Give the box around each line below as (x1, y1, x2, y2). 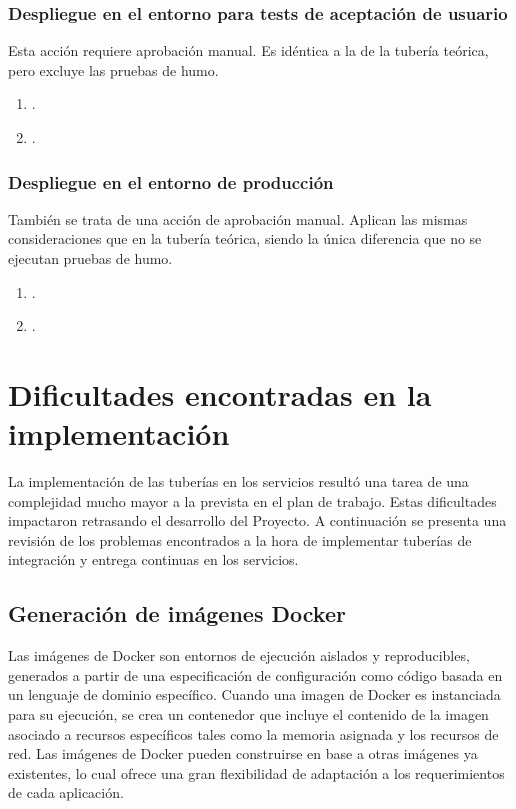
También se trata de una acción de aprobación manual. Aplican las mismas (8, 208, 468, 229)
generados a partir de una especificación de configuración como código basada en (8, 664, 503, 685)
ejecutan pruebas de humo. (8, 248, 173, 268)
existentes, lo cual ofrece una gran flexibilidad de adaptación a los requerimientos (8, 762, 505, 783)
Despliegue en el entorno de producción (8, 169, 334, 194)
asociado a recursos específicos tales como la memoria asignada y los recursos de (8, 723, 499, 744)
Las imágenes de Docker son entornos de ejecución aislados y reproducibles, (8, 645, 470, 666)
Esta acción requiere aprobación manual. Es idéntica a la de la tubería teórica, (8, 40, 489, 61)
